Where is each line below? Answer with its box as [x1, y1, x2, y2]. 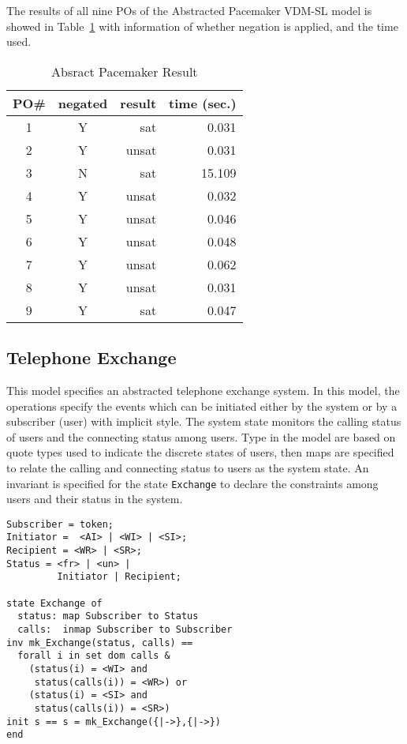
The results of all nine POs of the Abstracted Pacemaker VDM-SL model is [6, 2, 372, 18]
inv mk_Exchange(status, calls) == [6, 637, 193, 648]
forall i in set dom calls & [17, 650, 170, 662]
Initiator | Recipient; [57, 571, 181, 583]
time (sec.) [169, 93, 237, 112]
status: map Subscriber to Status [17, 611, 199, 622]
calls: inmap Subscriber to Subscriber [17, 624, 233, 636]
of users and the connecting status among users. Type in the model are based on [6, 428, 396, 445]
